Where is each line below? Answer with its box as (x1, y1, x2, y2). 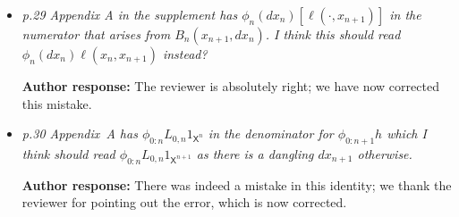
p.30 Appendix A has (21, 124, 138, 143)
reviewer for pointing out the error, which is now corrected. (21, 193, 347, 212)
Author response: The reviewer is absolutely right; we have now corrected (21, 77, 439, 95)
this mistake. (21, 94, 92, 113)
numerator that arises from (21, 25, 171, 43)
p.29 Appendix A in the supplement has (21, 5, 238, 23)
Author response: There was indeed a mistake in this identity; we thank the (21, 175, 452, 194)
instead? (162, 45, 208, 63)
